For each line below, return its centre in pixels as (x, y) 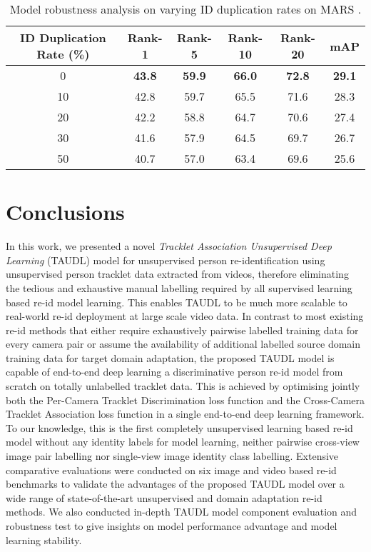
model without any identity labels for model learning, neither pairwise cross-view (183, 442)
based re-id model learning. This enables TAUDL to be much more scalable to (177, 302)
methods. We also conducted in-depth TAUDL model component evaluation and (182, 512)
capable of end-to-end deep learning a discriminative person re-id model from (174, 372)
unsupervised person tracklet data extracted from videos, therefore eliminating (177, 274)
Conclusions (65, 212)
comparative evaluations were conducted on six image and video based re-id (171, 470)
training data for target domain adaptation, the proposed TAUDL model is (170, 357)
